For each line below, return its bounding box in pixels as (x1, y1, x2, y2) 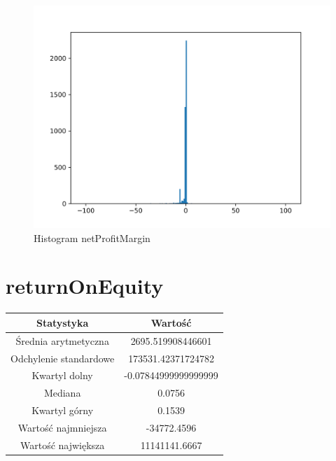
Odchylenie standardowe (10, 350, 115, 365)
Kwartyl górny (31, 403, 94, 418)
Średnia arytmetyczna (15, 333, 109, 348)
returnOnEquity (6, 271, 164, 300)
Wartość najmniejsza (17, 420, 107, 434)
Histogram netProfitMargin (34, 230, 150, 245)
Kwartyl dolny (31, 368, 93, 383)
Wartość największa (20, 437, 105, 452)
